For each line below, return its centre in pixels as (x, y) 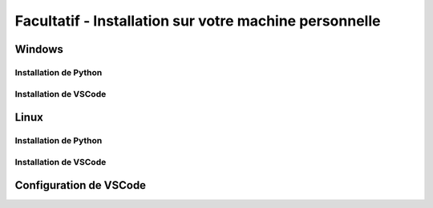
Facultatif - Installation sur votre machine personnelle (198, 21)
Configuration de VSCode (81, 185)
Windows (39, 49)
